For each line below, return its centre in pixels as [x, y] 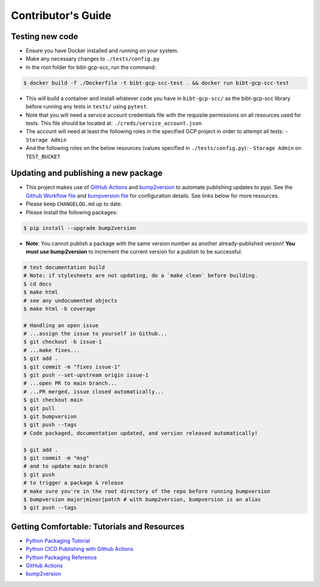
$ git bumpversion [50, 417]
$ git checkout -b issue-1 [63, 342]
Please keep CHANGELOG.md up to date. [74, 204]
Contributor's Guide [61, 15]
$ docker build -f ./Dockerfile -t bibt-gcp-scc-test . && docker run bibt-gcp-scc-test [156, 83]
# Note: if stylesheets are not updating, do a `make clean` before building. [140, 276]
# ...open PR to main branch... [71, 383]
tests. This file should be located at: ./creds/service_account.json [114, 123]
